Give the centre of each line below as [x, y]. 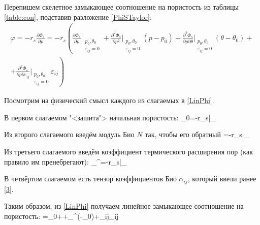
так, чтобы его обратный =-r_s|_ [197, 134]
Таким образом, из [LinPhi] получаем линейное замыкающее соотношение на [124, 206]
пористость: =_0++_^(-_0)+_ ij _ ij [61, 216]
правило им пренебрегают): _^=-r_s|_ [66, 161]
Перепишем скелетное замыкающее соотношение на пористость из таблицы [121, 7]
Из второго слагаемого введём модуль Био [69, 134]
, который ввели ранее [222, 179]
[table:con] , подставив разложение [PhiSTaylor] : [78, 17]
